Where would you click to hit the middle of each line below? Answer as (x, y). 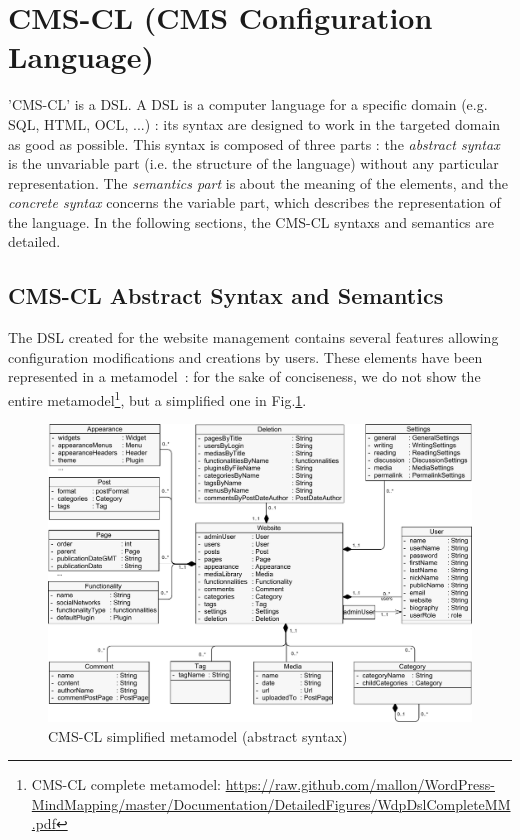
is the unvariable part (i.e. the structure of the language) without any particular (253, 163)
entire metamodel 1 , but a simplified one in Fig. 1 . (157, 398)
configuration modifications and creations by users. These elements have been (245, 356)
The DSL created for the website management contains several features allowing (253, 337)
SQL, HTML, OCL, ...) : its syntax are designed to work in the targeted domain (254, 123)
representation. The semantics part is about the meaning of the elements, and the (258, 182)
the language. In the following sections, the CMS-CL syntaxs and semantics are (251, 221)
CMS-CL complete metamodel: (126, 784)
